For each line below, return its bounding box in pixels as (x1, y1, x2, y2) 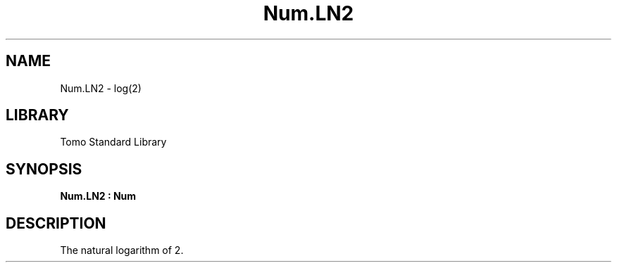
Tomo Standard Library (60, 136, 167, 148)
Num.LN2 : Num (60, 190, 137, 203)
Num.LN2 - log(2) (60, 82, 142, 94)
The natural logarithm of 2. (60, 244, 184, 257)
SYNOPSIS (6, 160, 82, 178)
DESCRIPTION (6, 214, 106, 232)
